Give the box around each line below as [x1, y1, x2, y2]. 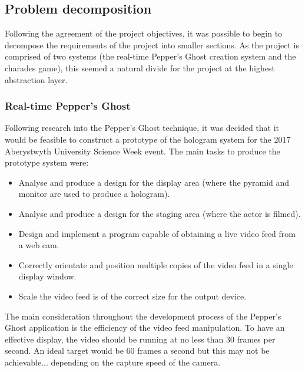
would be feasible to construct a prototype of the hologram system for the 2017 [5, 133, 291, 145]
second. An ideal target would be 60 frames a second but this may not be [5, 344, 270, 357]
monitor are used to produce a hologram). [18, 187, 170, 200]
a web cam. [18, 239, 59, 251]
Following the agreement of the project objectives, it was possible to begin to [5, 27, 283, 39]
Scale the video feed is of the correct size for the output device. [18, 289, 247, 302]
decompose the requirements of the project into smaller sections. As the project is [5, 38, 300, 51]
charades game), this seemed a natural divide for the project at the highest [5, 61, 275, 74]
